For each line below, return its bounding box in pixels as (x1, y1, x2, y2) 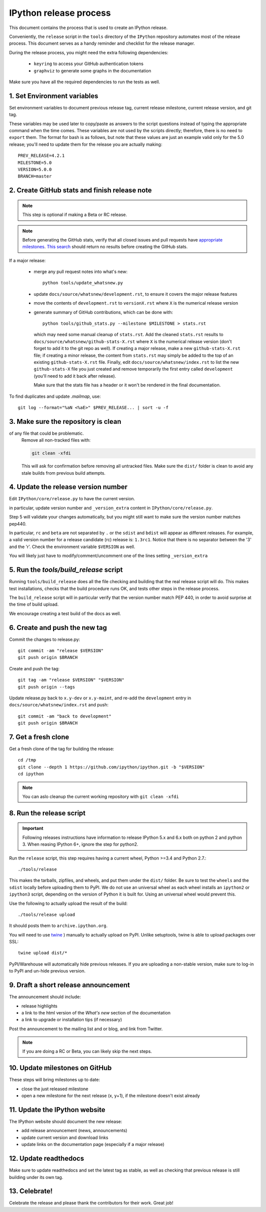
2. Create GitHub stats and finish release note (9, 186, 152, 195)
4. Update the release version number (9, 483, 128, 491)
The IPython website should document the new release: (9, 1119, 123, 1125)
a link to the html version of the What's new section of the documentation (21, 1009, 171, 1015)
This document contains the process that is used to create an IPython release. (9, 25, 167, 31)
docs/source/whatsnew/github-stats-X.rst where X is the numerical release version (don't (33, 338, 232, 345)
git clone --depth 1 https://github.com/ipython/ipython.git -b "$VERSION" (18, 764, 205, 770)
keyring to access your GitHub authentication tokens (33, 61, 144, 67)
